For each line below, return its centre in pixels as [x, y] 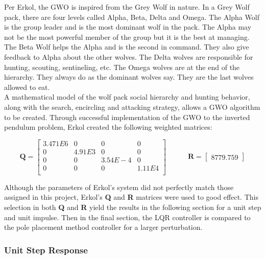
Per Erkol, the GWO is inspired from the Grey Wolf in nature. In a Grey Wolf [127, 7]
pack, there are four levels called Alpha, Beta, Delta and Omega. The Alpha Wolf [132, 17]
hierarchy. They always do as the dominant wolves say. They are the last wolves [129, 77]
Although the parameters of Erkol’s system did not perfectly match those [119, 187]
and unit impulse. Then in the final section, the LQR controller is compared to [127, 217]
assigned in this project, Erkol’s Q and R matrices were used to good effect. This [131, 197]
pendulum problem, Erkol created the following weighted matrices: [108, 127]
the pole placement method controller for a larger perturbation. [103, 227]
